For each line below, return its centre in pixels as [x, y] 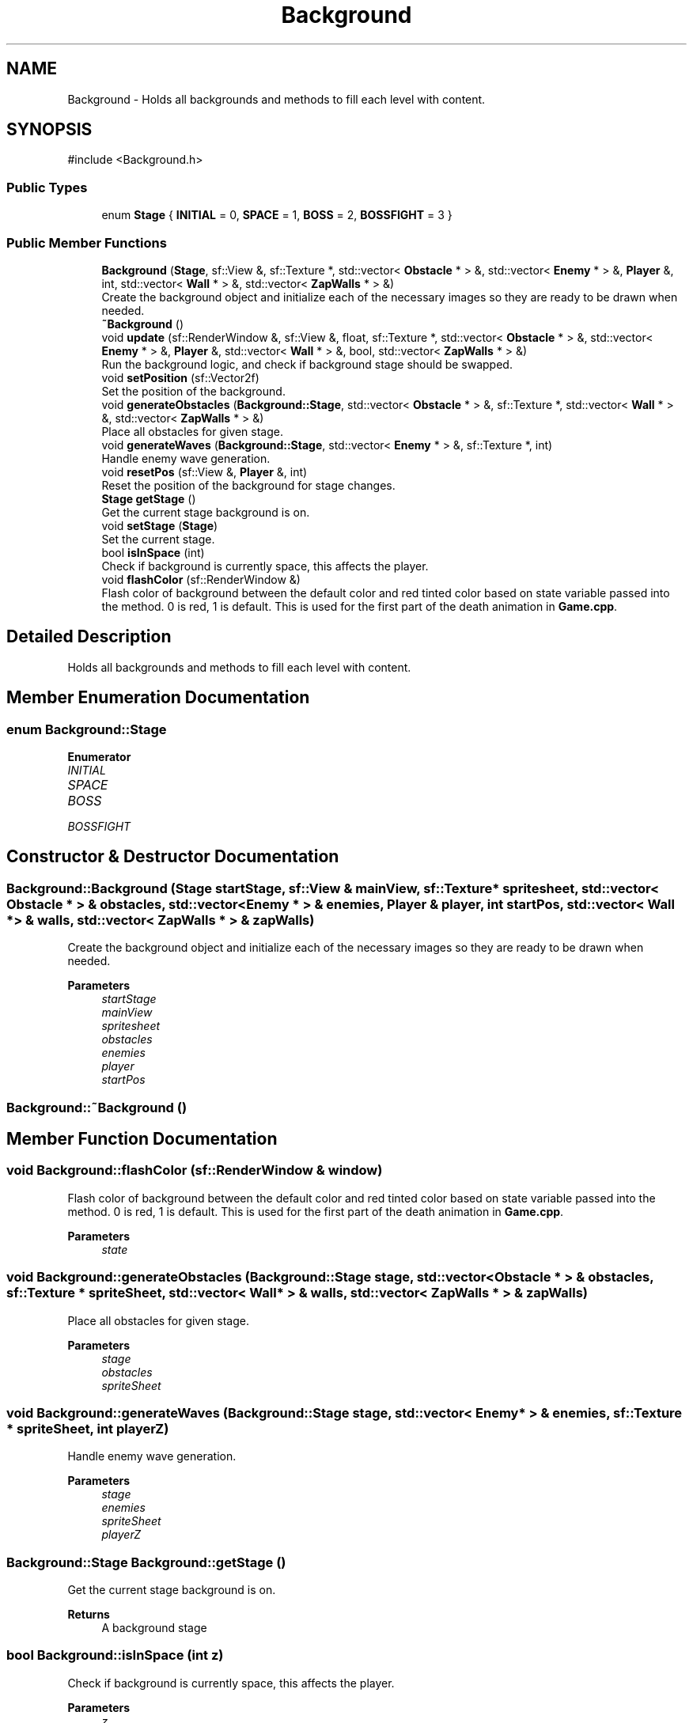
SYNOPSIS [49, 130]
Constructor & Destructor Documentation [173, 857]
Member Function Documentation [142, 1139]
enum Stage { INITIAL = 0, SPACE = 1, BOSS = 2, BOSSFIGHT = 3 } [277, 215]
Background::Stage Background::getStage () [146, 1562]
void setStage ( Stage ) [160, 525]
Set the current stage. [158, 539]
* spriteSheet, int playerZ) [88, 1428]
